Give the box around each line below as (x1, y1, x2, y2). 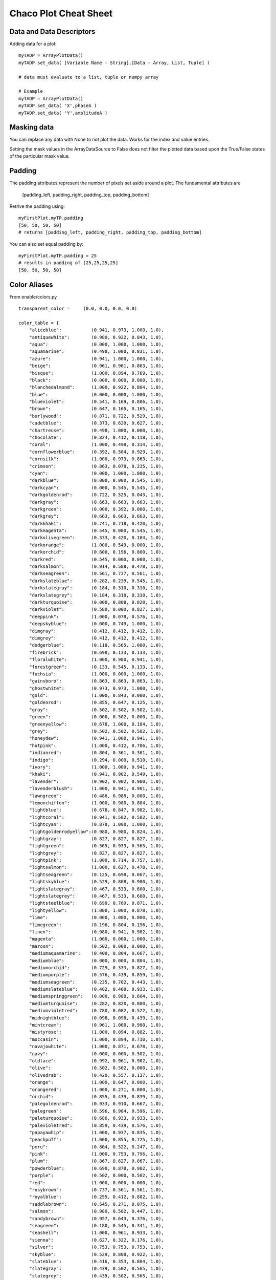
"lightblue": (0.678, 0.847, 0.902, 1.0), (29, 807, 165, 813)
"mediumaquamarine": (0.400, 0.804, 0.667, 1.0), (29, 950, 165, 956)
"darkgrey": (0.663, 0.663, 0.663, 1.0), (29, 514, 165, 519)
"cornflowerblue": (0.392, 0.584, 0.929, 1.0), (29, 449, 165, 455)
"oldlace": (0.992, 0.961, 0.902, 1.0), (29, 1058, 165, 1063)
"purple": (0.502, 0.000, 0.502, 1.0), (29, 1172, 165, 1179)
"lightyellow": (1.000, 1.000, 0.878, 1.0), (29, 907, 165, 913)
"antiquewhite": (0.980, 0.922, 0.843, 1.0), (29, 334, 165, 340)
